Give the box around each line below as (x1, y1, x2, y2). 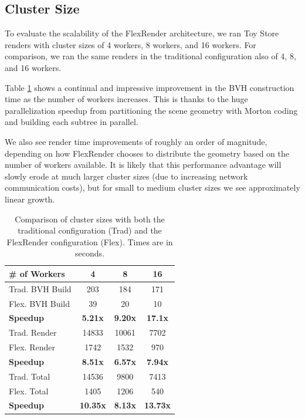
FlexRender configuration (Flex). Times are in (6, 235, 173, 248)
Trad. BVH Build (9, 282, 72, 295)
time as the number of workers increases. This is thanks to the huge (5, 93, 248, 105)
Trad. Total (9, 370, 50, 382)
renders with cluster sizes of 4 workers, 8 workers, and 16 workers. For (5, 38, 256, 50)
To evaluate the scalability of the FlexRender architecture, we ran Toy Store (5, 27, 279, 39)
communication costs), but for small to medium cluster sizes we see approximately (5, 181, 300, 194)
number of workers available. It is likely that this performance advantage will (5, 158, 282, 171)
